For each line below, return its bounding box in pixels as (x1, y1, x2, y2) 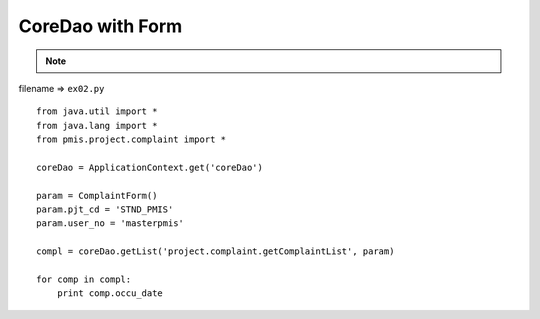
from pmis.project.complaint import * (36, 134, 227, 145)
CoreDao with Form (18, 15, 183, 37)
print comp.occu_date (56, 288, 164, 299)
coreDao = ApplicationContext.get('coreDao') (36, 161, 264, 173)
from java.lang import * (36, 120, 158, 131)
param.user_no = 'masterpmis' (36, 218, 185, 229)
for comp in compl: (36, 274, 132, 285)
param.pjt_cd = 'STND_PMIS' (36, 204, 174, 215)
